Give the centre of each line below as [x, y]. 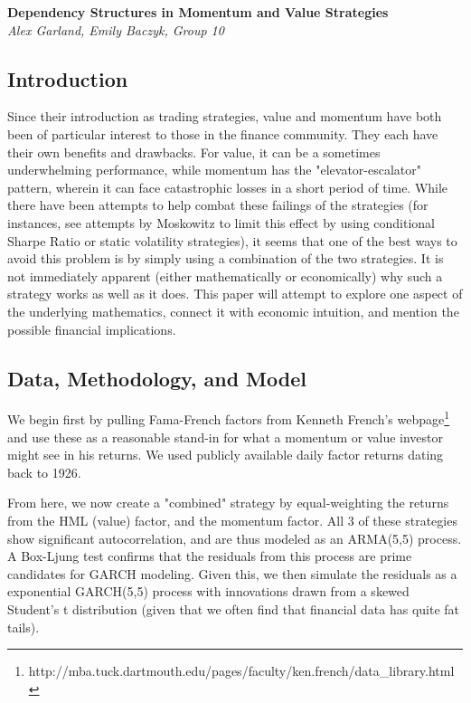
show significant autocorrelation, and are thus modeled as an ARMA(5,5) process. [235, 538]
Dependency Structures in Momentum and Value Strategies [198, 12]
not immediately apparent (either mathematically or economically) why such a [225, 275]
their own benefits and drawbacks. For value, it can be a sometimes [194, 152]
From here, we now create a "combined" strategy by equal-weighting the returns [228, 503]
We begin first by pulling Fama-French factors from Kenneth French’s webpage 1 [229, 418]
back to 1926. [44, 472]
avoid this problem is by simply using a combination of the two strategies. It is [226, 258]
